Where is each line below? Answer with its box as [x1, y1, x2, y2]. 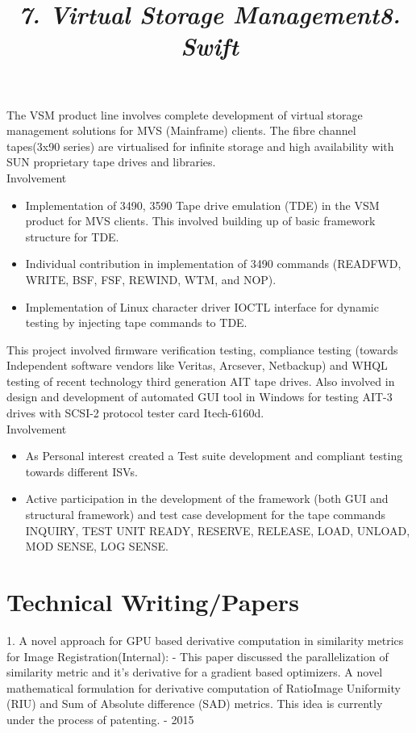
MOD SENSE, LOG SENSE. [25, 538, 168, 555]
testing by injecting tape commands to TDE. [25, 314, 248, 331]
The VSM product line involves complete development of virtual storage [6, 106, 363, 123]
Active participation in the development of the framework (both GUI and [25, 490, 389, 507]
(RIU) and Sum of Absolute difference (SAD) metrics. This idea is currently [6, 695, 383, 712]
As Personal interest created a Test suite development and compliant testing [25, 447, 403, 464]
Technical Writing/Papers [6, 585, 299, 618]
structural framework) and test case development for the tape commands [25, 506, 385, 523]
